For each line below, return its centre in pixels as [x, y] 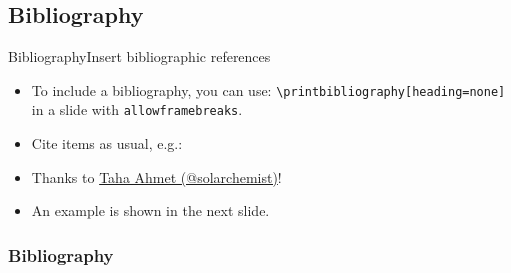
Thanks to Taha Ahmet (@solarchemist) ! [156, 176]
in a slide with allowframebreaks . [137, 109]
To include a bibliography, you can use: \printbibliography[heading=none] [268, 89]
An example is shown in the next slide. [150, 210]
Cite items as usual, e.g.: [107, 143]
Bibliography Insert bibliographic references [139, 56]
